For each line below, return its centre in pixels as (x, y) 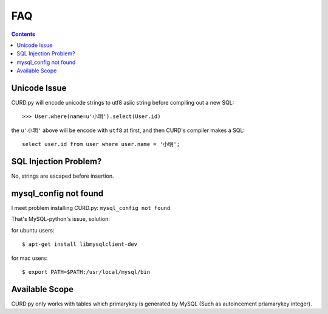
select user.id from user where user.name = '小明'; (101, 144)
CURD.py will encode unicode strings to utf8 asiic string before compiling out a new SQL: (123, 103)
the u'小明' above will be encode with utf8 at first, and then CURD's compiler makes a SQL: (128, 130)
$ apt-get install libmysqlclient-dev (80, 244)
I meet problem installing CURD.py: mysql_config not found (91, 208)
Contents (23, 34)
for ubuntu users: (33, 230)
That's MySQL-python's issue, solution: (61, 219)
